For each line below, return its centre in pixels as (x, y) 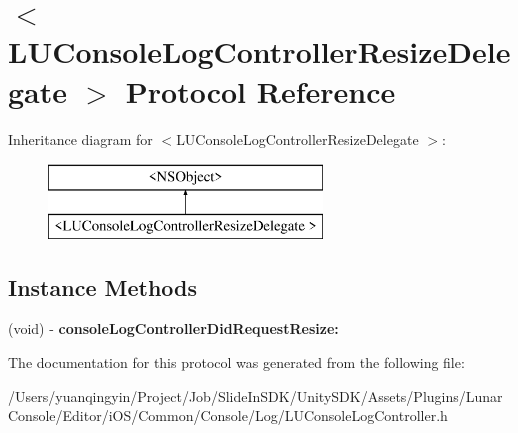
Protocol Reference (260, 90)
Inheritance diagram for (80, 138)
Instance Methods (102, 286)
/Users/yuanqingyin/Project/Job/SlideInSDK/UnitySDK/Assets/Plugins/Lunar (255, 395)
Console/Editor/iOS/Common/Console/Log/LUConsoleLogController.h (228, 415)
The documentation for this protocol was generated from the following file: (236, 362)
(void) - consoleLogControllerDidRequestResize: (173, 328)
